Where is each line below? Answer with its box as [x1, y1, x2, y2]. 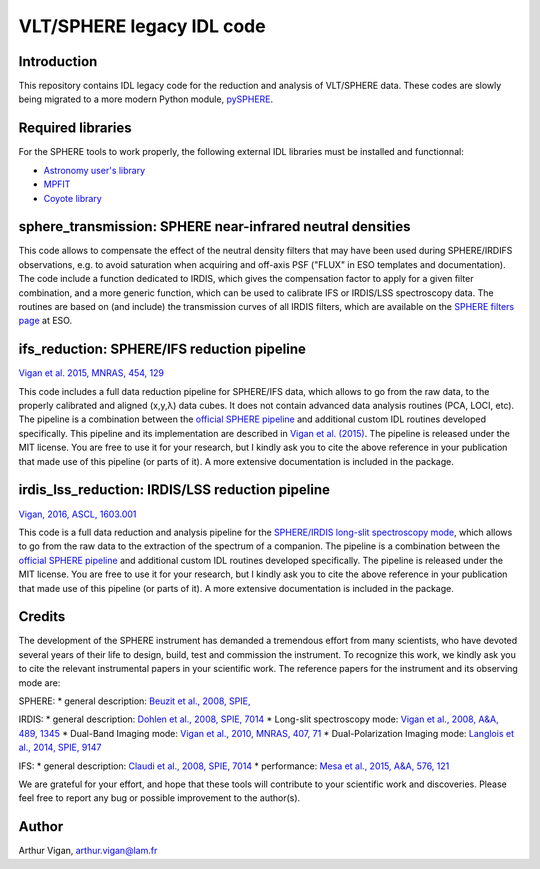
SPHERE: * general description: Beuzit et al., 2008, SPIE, [18, 695, 251, 707]
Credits [18, 608, 66, 625]
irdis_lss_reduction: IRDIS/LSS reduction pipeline [18, 481, 330, 499]
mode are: [18, 676, 61, 689]
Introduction [18, 53, 98, 70]
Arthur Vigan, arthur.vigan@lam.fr [18, 845, 158, 857]
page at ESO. [18, 315, 73, 327]
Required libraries [18, 120, 132, 137]
